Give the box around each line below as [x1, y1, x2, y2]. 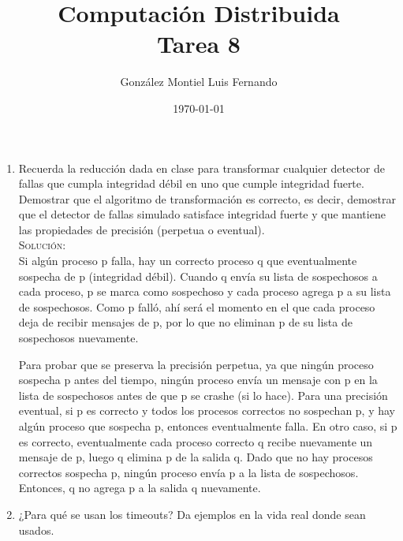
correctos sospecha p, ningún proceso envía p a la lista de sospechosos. [18, 464, 359, 480]
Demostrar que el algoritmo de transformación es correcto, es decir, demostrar [18, 190, 396, 207]
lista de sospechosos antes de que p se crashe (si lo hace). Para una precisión [18, 386, 388, 403]
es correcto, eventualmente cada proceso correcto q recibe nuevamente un [18, 433, 373, 450]
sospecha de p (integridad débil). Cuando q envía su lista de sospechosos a [18, 267, 378, 284]
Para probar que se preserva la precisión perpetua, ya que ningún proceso [18, 356, 374, 372]
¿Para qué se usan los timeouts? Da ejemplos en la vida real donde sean [18, 506, 366, 522]
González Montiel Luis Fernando [120, 73, 278, 90]
